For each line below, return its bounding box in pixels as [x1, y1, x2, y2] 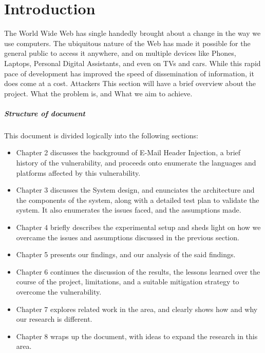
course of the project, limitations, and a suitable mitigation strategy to [16, 276, 239, 287]
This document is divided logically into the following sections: [4, 130, 198, 140]
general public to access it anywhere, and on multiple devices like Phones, [4, 48, 236, 58]
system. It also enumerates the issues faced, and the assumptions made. [16, 204, 241, 215]
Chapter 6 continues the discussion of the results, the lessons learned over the [16, 266, 260, 277]
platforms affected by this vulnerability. [16, 167, 141, 178]
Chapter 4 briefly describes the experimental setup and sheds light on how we [16, 222, 261, 232]
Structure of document [4, 108, 85, 118]
